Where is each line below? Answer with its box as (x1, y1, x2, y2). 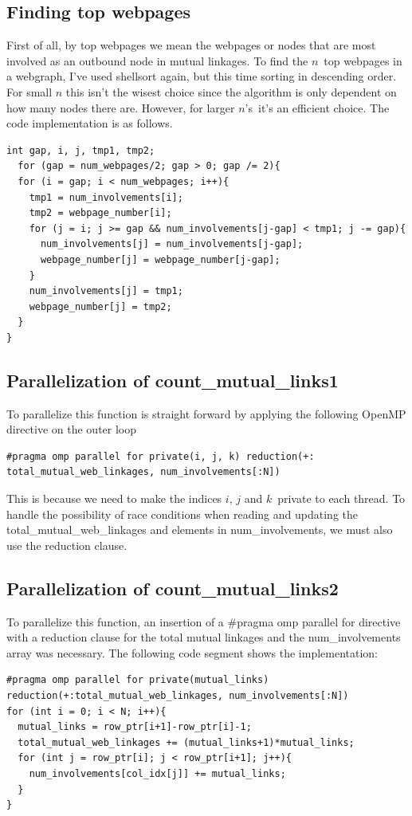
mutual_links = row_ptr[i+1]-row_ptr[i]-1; (18, 721, 252, 733)
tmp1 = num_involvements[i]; (29, 191, 183, 203)
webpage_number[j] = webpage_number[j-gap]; (40, 253, 281, 265)
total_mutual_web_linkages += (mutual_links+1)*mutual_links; (18, 736, 355, 748)
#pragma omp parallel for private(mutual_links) (6, 674, 269, 686)
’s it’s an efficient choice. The (245, 99, 390, 116)
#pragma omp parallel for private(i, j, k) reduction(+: (6, 450, 315, 462)
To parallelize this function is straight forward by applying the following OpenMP (6, 405, 406, 422)
